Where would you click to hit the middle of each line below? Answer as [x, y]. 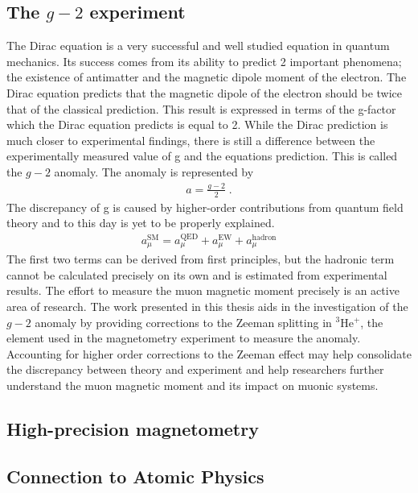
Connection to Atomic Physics [135, 476]
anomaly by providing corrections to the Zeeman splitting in [183, 322]
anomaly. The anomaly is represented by [154, 171]
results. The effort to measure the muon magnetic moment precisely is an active [203, 290]
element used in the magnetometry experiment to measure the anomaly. [184, 338]
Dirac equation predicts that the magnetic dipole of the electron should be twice [205, 92]
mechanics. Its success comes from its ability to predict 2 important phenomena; [204, 61]
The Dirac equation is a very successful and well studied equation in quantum [198, 46]
